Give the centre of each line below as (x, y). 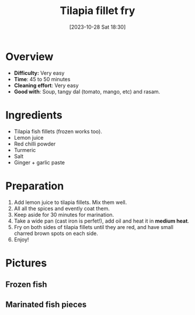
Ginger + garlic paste (39, 162)
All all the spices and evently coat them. (62, 208)
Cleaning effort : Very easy (46, 85)
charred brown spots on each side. (56, 233)
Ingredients (34, 115)
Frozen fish (26, 285)
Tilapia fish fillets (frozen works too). (58, 131)
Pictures (26, 263)
